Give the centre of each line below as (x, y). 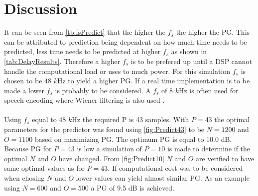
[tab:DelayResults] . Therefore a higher (62, 61)
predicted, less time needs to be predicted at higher (82, 51)
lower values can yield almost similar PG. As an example (163, 178)
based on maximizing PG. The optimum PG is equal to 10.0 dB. (133, 139)
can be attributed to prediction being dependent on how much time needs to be (126, 41)
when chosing (24, 178)
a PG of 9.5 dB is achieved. (132, 187)
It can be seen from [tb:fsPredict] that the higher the (85, 32)
